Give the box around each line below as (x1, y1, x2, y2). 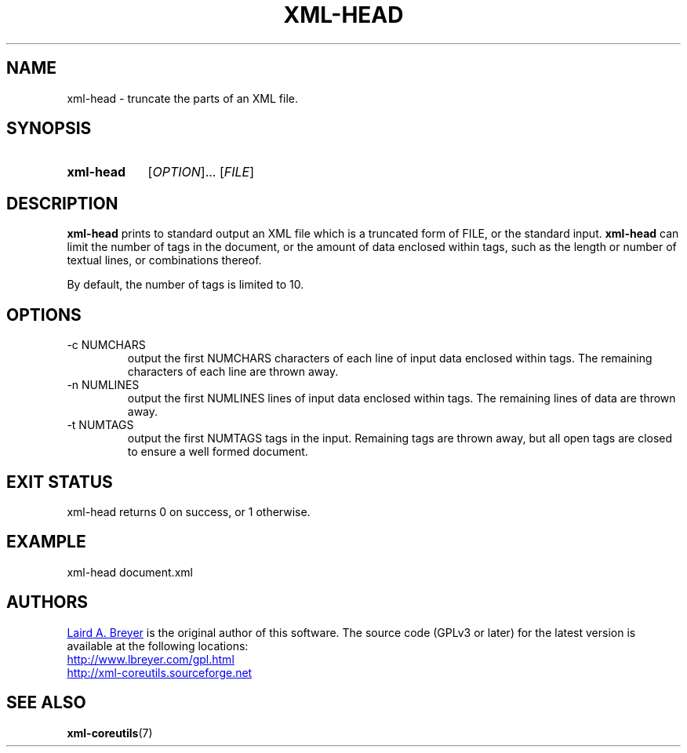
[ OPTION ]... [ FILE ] (147, 164, 255, 180)
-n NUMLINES (67, 378, 140, 392)
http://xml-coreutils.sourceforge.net (67, 665, 253, 679)
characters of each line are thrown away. (127, 365, 339, 379)
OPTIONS (6, 304, 82, 325)
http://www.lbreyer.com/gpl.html (67, 652, 234, 666)
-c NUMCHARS (67, 338, 146, 352)
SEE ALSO (6, 693, 86, 713)
